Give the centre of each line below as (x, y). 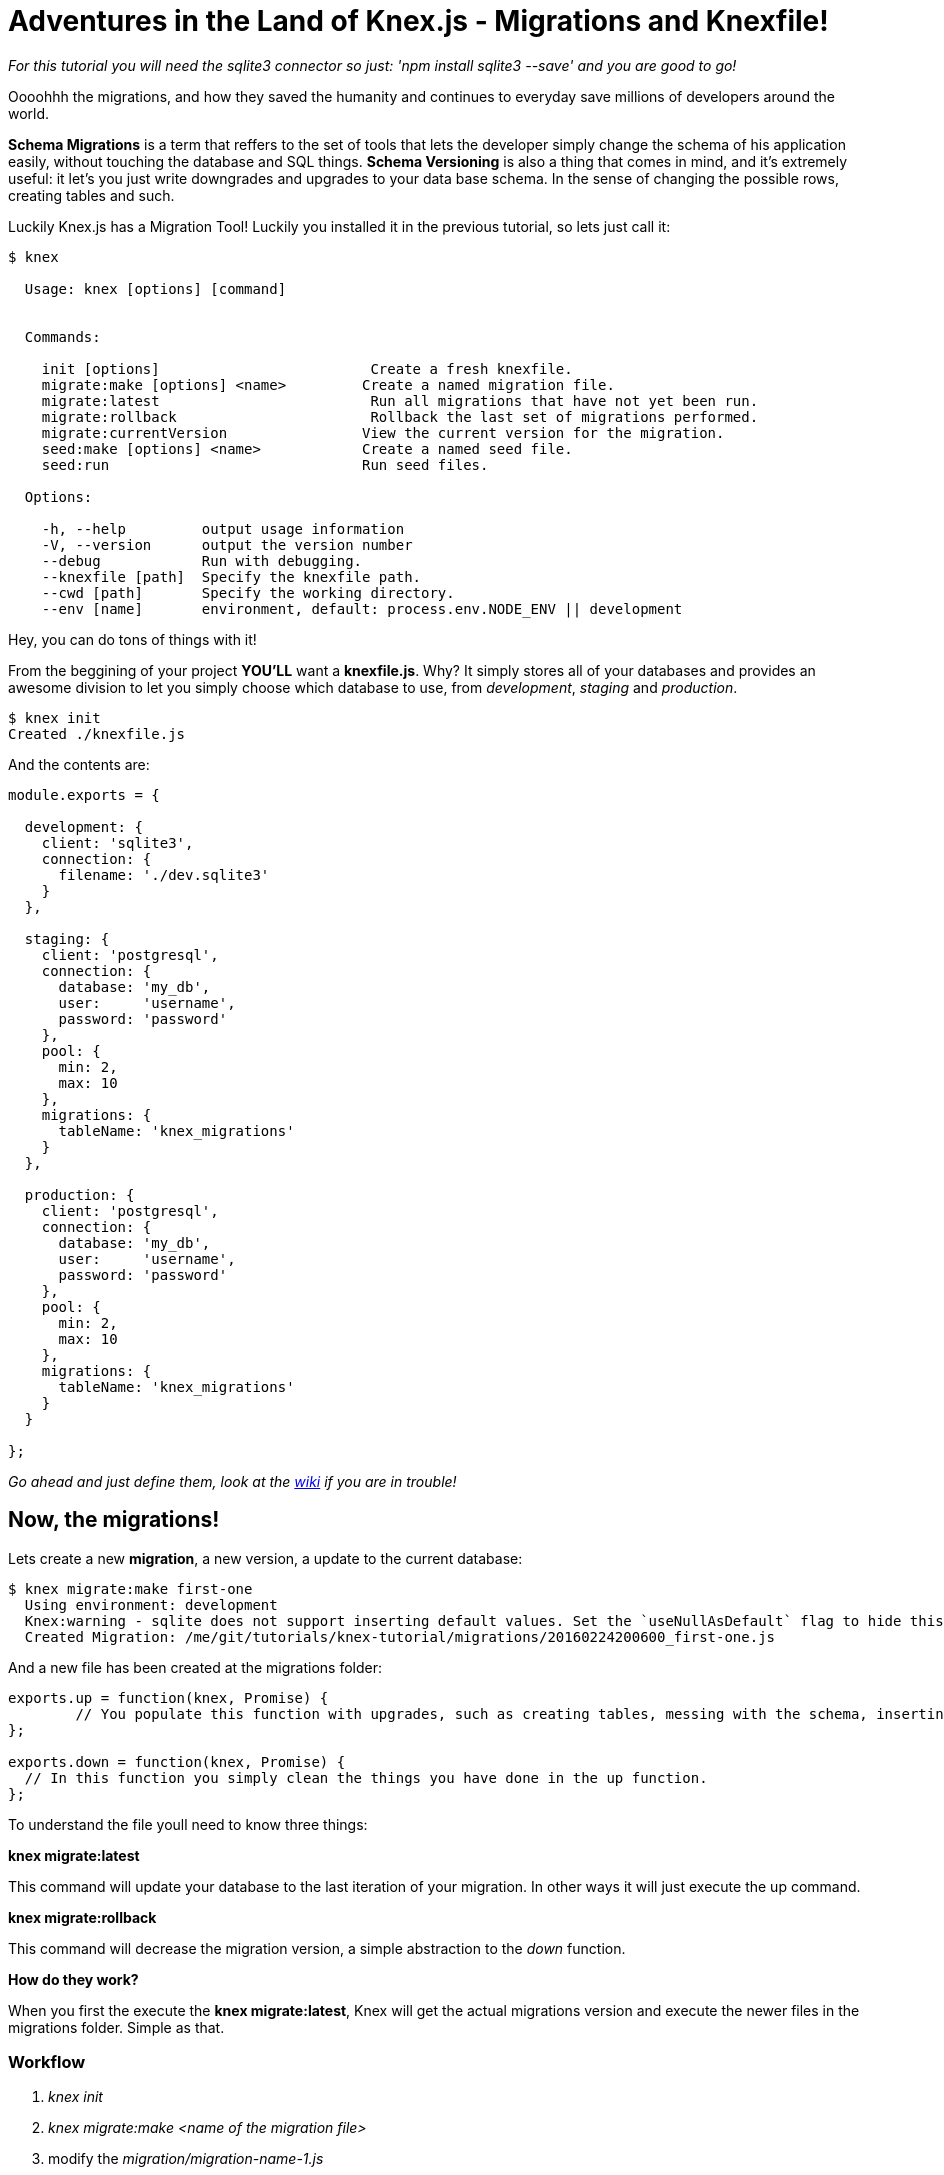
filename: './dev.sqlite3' (164, 874)
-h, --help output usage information (223, 528)
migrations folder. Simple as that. (116, 2027)
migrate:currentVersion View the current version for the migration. (383, 432)
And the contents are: (79, 764)
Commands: (62, 336)
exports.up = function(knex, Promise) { (168, 1697)
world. (29, 113)
